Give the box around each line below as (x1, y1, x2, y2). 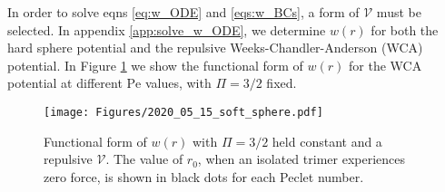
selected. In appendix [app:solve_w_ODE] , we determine (7, 20, 326, 39)
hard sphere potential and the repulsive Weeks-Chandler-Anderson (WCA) (7, 38, 423, 57)
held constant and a (272, 131, 382, 150)
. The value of (105, 149, 183, 168)
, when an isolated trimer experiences (197, 149, 406, 168)
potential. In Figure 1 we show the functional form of (7, 55, 303, 74)
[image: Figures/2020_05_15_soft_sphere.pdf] (44, 105, 323, 119)
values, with (144, 73, 212, 92)
